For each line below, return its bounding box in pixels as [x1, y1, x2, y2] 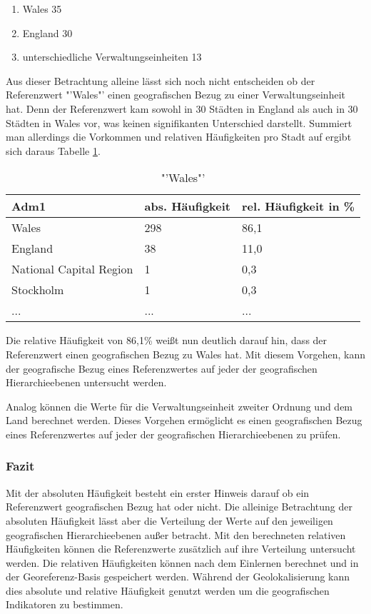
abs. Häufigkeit [144, 198, 231, 215]
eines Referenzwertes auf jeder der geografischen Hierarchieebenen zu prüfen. [6, 426, 341, 441]
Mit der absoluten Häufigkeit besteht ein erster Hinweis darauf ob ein [6, 485, 310, 500]
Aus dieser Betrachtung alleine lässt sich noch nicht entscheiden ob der [6, 73, 315, 88]
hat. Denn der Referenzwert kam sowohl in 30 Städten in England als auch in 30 [6, 101, 358, 116]
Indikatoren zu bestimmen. [6, 597, 123, 612]
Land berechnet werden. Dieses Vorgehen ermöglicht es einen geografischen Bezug [6, 413, 362, 428]
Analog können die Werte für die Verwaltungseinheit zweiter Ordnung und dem [6, 398, 353, 413]
